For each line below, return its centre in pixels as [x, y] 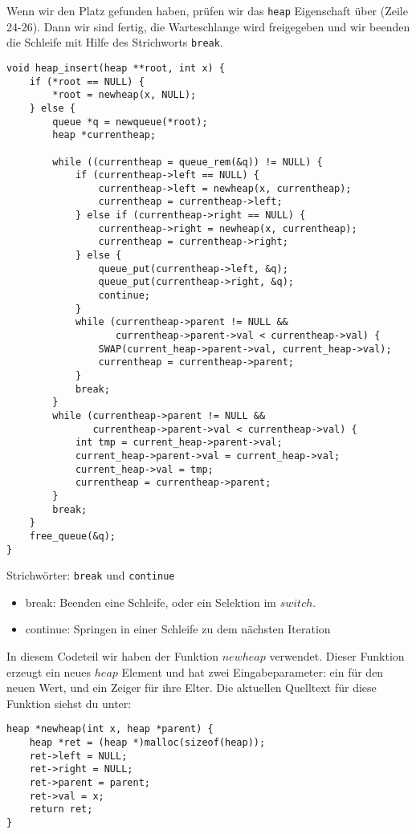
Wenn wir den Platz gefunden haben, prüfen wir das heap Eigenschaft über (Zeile [207, 10]
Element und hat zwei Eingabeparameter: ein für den [253, 671]
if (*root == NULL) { [87, 81]
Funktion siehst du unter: [69, 703]
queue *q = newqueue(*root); [130, 122]
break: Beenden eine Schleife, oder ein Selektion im [151, 602]
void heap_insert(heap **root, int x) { [116, 68]
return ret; [61, 810]
